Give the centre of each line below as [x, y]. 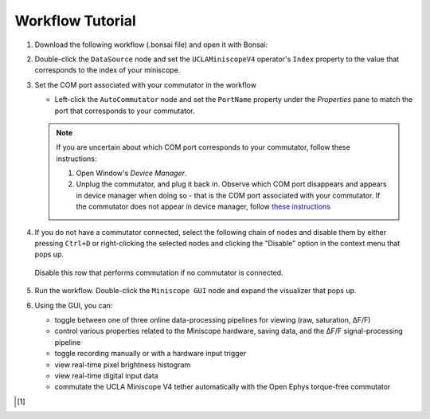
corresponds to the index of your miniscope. [107, 70]
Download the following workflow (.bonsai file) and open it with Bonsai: [151, 45]
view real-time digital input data [106, 375]
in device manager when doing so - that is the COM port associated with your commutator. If [228, 195]
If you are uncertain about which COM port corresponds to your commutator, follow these [203, 147]
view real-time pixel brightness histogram [123, 364]
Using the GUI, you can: [74, 305]
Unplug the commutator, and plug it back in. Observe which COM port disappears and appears [231, 184]
